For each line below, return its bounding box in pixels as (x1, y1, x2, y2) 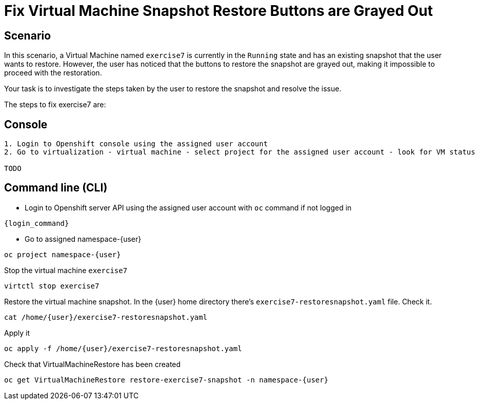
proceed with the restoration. (4, 68, 102, 78)
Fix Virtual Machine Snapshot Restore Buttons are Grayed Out (4, 2, 433, 20)
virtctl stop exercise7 (4, 281, 99, 290)
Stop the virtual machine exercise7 (4, 265, 128, 275)
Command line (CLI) (4, 181, 108, 195)
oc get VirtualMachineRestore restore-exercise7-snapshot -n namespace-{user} (4, 375, 329, 384)
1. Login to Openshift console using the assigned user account (4, 140, 268, 148)
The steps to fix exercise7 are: (4, 100, 106, 109)
